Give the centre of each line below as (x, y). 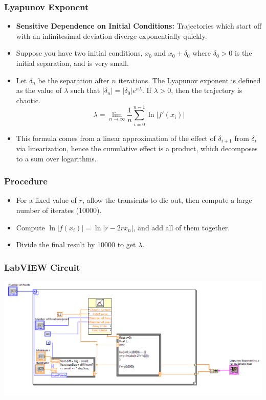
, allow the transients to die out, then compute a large (167, 200)
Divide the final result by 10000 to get (76, 244)
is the (243, 53)
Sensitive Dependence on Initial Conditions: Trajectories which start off (139, 26)
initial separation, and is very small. (72, 63)
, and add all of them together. (182, 227)
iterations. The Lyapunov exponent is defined (190, 80)
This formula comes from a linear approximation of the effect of (116, 138)
